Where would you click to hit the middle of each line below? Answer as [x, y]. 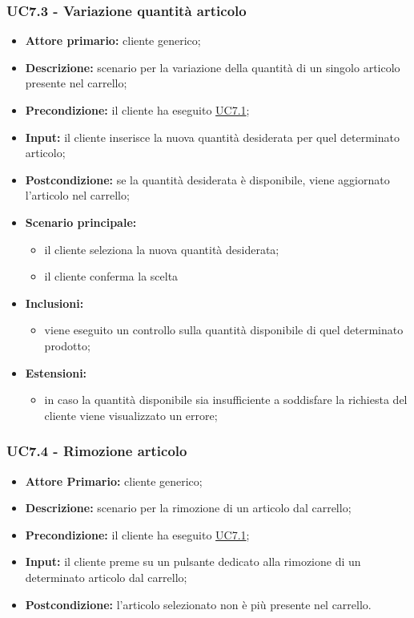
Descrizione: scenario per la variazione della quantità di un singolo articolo [213, 67]
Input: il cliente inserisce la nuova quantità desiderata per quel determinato [212, 137]
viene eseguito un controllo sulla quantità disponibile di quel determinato [224, 330]
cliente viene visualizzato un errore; [131, 415]
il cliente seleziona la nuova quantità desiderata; [162, 249]
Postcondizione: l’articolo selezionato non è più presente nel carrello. [198, 604]
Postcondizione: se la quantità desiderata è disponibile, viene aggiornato [207, 179]
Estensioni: [56, 372]
